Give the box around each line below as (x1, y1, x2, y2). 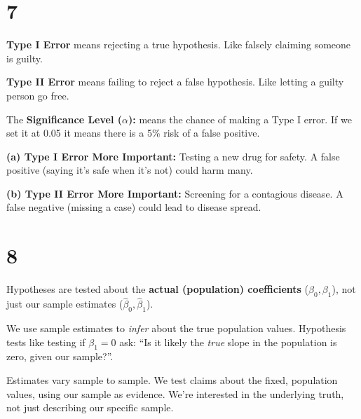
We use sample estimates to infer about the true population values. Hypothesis (6, 321, 346, 335)
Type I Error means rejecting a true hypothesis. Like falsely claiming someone (6, 37, 351, 52)
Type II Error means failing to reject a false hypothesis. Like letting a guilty (6, 74, 344, 89)
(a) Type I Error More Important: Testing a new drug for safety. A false (6, 149, 340, 163)
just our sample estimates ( (6, 296, 123, 311)
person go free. (6, 88, 69, 102)
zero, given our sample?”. (6, 349, 114, 364)
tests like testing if (6, 334, 86, 349)
